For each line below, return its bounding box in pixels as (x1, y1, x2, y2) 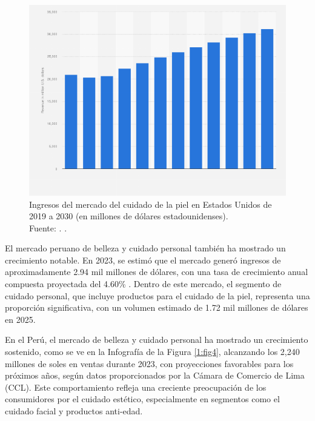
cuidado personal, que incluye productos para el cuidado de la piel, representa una (5, 289, 310, 302)
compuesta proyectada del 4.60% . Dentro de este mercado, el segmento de (5, 277, 282, 290)
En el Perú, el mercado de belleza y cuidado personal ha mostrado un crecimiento (5, 333, 308, 346)
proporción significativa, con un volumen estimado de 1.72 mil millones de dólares (5, 301, 308, 314)
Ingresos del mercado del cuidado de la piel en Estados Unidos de (29, 197, 272, 210)
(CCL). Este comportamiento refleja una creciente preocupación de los (5, 380, 267, 393)
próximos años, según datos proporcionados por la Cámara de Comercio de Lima (5, 369, 305, 382)
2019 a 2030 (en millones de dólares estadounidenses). (29, 210, 228, 222)
